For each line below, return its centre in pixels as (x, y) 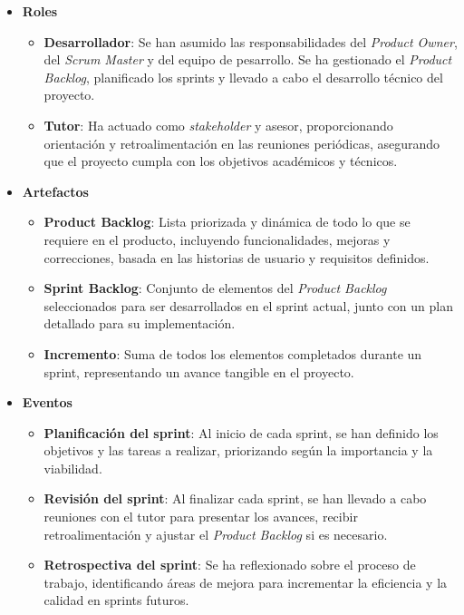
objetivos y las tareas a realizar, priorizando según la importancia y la (238, 450)
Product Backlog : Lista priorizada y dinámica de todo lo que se (227, 222)
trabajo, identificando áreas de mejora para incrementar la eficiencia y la (246, 582)
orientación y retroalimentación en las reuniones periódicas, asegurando (242, 143)
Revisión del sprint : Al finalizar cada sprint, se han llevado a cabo (235, 498)
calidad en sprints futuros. (116, 600)
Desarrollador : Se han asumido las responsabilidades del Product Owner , (251, 41)
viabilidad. (73, 468)
